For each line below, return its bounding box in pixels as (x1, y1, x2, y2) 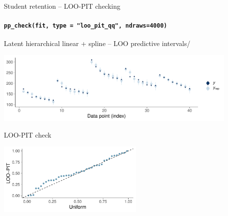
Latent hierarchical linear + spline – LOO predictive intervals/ (4, 38, 191, 48)
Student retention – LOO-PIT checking (4, 1, 120, 11)
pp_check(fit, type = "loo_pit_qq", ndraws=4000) (4, 22, 167, 30)
